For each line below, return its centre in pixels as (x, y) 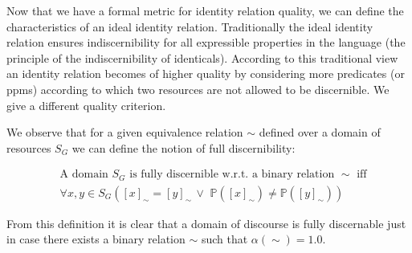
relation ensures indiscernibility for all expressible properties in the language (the (206, 42)
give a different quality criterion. (86, 105)
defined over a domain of (320, 132)
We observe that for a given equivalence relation (125, 132)
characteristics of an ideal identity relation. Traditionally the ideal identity (190, 26)
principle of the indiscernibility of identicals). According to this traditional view (202, 57)
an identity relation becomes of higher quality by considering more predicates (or (206, 73)
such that (224, 239)
